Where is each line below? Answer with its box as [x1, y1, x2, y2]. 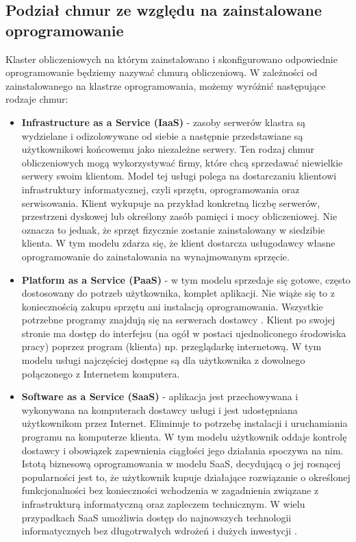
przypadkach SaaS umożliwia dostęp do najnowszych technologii [21, 510, 292, 524]
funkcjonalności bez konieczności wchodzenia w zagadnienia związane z [21, 483, 319, 497]
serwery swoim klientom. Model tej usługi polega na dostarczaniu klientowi [21, 169, 337, 183]
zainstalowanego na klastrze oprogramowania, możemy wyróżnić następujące [5, 78, 326, 93]
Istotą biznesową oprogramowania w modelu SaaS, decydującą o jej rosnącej [21, 456, 341, 471]
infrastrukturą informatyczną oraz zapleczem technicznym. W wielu [21, 497, 305, 510]
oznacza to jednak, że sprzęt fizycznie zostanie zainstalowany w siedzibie [21, 222, 325, 236]
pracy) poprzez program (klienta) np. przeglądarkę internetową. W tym [21, 339, 322, 354]
